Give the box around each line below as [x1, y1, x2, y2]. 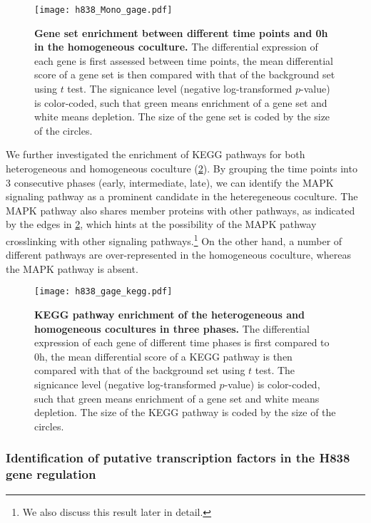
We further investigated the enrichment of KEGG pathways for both [6, 147, 305, 162]
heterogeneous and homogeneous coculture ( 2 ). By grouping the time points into [6, 161, 357, 175]
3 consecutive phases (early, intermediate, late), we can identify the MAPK [6, 175, 334, 190]
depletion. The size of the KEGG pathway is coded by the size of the [34, 405, 336, 420]
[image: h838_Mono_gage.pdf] [34, 5, 173, 15]
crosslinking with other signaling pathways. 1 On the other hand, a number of [6, 231, 342, 248]
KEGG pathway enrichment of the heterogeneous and [34, 307, 305, 322]
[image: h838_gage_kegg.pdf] [34, 286, 173, 297]
